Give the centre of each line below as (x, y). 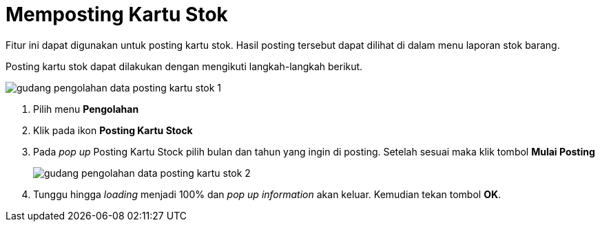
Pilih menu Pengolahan (86, 109)
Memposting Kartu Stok (117, 14)
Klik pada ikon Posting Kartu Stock (113, 130)
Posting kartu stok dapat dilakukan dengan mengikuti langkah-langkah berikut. (184, 66)
